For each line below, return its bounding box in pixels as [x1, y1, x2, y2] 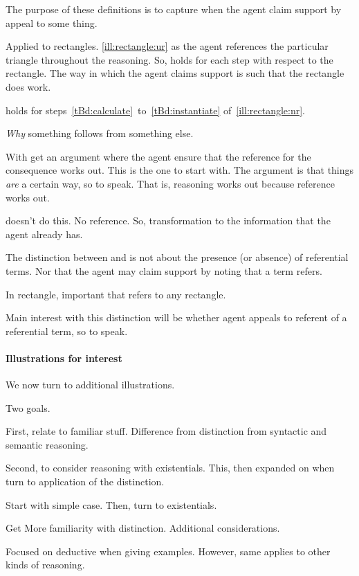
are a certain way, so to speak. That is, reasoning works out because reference [6, 176, 335, 190]
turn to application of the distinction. [6, 474, 165, 489]
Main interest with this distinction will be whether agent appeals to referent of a [6, 310, 347, 325]
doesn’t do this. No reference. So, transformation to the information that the [6, 213, 331, 228]
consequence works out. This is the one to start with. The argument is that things [6, 163, 354, 177]
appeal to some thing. [6, 15, 98, 30]
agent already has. [6, 226, 83, 241]
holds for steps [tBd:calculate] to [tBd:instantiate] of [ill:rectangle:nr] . [6, 102, 305, 117]
